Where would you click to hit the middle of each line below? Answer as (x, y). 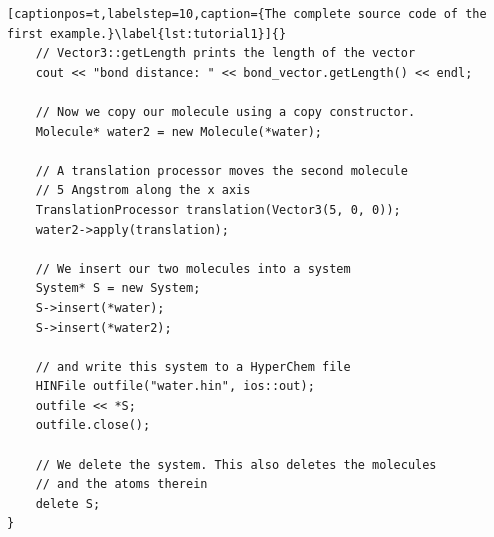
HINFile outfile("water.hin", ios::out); (175, 386)
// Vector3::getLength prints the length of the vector (225, 53)
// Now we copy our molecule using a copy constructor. (225, 111)
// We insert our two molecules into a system (193, 268)
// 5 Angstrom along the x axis (143, 190)
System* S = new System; (118, 288)
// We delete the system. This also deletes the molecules (236, 464)
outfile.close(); (93, 425)
